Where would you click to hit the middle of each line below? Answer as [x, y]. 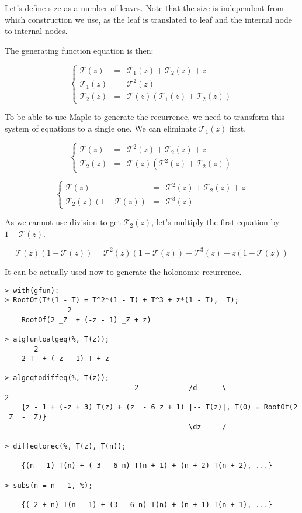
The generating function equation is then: [79, 50]
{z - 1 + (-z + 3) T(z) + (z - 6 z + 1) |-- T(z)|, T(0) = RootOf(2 [159, 407]
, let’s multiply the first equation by [216, 222]
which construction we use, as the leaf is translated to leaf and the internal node [149, 19]
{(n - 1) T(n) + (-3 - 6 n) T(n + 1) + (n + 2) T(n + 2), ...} [147, 466]
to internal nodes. [36, 31]
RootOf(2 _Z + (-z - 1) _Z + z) [86, 320]
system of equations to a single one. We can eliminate [101, 128]
